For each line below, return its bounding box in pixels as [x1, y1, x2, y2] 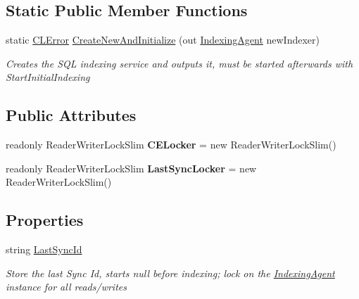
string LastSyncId [6, 242, 82, 257]
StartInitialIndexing [6, 70, 90, 84]
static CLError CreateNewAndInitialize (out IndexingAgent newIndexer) [6, 32, 320, 47]
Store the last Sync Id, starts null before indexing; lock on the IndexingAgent [6, 265, 335, 280]
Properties [6, 209, 84, 231]
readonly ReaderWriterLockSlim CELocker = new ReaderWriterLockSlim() [6, 137, 336, 152]
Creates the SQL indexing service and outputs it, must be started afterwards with [6, 56, 353, 70]
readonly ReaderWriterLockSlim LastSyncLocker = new [6, 160, 257, 175]
